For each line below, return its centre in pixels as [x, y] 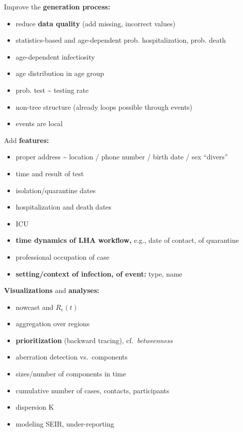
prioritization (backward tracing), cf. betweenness [94, 340]
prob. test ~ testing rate [52, 90]
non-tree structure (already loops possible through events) [104, 107]
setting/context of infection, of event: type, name [99, 273]
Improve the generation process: [57, 6]
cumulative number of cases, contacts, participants [92, 390]
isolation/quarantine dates [56, 190]
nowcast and [35, 307]
